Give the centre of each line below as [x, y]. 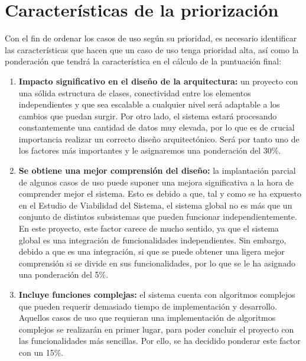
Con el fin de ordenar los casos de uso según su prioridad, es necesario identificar [151, 38]
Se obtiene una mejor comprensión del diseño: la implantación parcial [157, 170]
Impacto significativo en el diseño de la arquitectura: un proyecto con [158, 81]
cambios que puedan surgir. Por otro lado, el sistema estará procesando [148, 116]
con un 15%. [41, 352]
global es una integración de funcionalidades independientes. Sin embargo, [152, 240]
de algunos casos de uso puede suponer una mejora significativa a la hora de [156, 182]
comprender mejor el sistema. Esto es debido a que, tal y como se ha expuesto [160, 193]
